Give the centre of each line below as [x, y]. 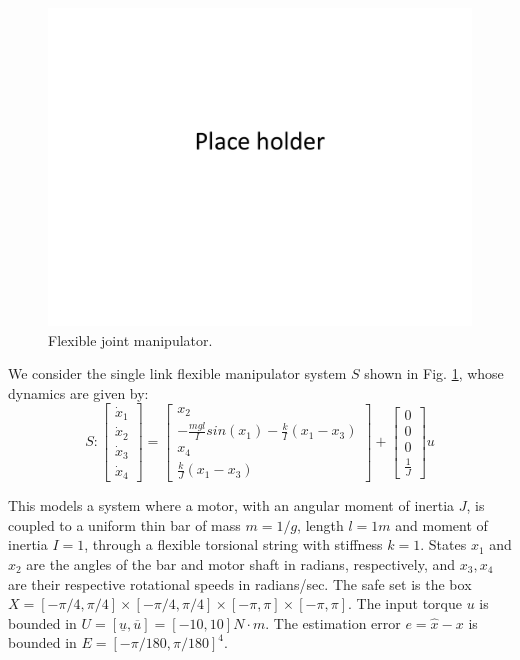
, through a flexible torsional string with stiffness [233, 544]
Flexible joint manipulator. [130, 339]
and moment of [441, 524]
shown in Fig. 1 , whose [434, 373]
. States [443, 544]
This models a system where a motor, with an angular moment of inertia [231, 505]
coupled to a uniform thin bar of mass [124, 524]
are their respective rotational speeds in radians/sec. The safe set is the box [240, 583]
